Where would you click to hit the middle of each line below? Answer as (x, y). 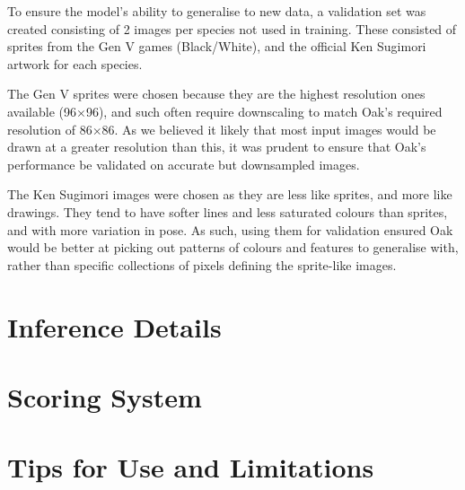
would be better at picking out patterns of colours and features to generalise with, (233, 247)
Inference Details (114, 326)
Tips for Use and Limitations (191, 467)
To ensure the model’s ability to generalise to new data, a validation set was (217, 11)
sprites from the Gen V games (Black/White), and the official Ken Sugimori (217, 46)
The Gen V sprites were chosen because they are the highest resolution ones (216, 94)
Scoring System (105, 396)
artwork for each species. (75, 63)
